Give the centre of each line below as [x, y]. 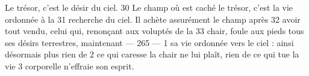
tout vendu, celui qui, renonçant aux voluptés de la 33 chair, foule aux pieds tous [154, 31]
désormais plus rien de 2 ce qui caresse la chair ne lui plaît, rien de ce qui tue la [152, 54]
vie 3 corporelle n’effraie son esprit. [70, 66]
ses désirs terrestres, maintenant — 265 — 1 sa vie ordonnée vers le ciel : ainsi [149, 42]
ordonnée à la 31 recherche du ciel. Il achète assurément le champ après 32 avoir [153, 19]
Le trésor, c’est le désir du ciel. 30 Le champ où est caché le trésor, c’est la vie [149, 7]
